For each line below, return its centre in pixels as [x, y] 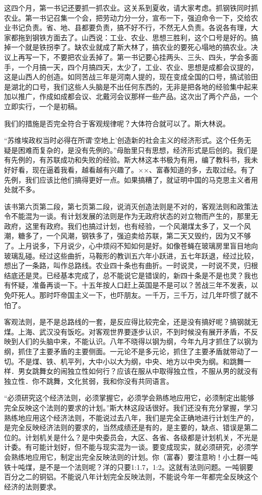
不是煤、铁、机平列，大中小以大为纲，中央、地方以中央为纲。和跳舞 [131, 361]
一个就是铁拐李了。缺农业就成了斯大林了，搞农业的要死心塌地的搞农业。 [131, 47]
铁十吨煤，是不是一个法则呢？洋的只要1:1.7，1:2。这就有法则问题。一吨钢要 [129, 467]
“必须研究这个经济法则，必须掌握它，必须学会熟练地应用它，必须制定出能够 [129, 398]
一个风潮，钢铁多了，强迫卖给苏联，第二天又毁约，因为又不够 [148, 236]
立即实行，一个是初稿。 [43, 106]
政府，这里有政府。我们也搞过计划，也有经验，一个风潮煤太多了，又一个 [124, 226]
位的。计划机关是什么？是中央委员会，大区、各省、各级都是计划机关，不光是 [131, 437]
